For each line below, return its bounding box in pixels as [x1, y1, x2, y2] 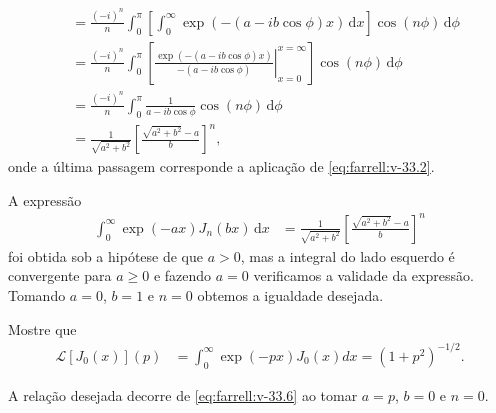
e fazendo [153, 265, 212, 286]
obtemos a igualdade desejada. [197, 285, 384, 306]
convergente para [8, 265, 112, 286]
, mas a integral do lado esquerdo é [240, 245, 455, 266]
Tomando [8, 285, 66, 306]
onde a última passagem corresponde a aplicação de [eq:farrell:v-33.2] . [8, 156, 435, 177]
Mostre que [8, 318, 77, 339]
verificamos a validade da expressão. [253, 265, 474, 286]
